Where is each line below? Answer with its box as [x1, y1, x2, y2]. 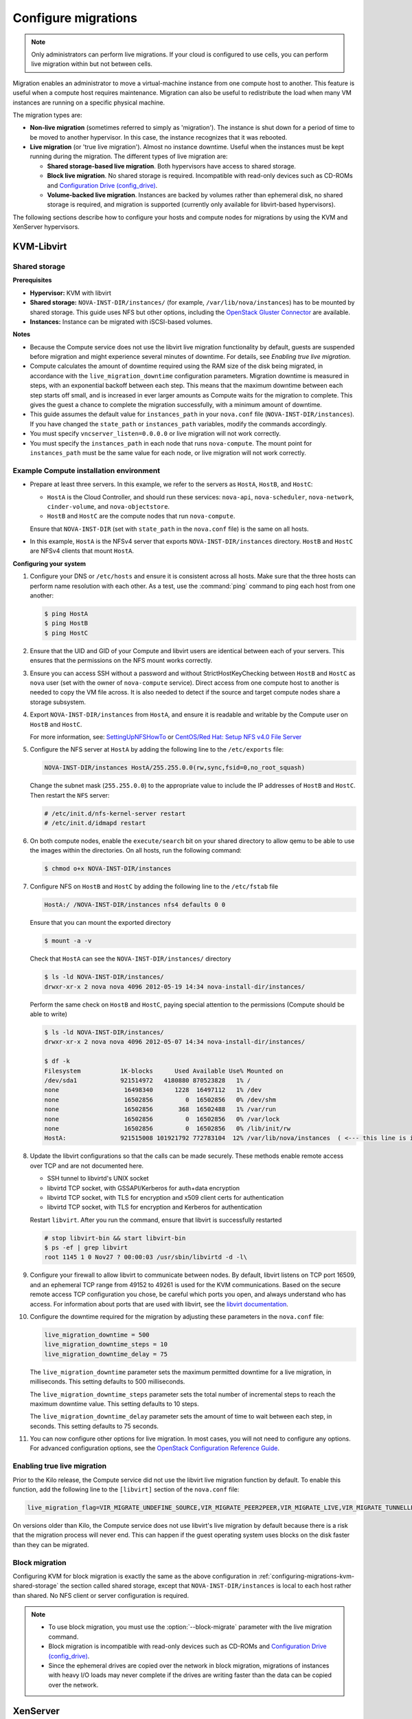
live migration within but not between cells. [31, 60, 152, 68]
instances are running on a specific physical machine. [12, 98, 165, 107]
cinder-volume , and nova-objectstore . [47, 502, 170, 510]
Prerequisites [12, 276, 52, 285]
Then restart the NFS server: [30, 791, 110, 799]
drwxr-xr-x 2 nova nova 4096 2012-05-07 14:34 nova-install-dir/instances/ [44, 1038, 306, 1046]
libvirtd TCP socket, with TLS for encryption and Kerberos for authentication [47, 1203, 262, 1212]
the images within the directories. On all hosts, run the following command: [30, 846, 242, 855]
